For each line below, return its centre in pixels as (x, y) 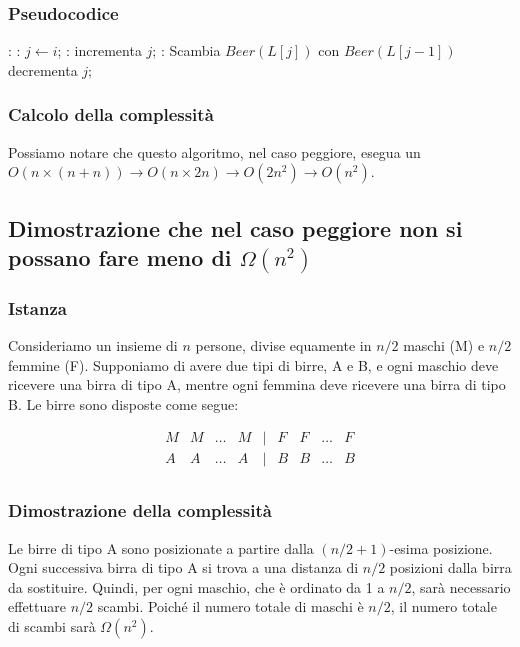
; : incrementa (99, 50)
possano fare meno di (120, 257)
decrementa (43, 69)
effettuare (37, 606)
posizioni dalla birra (450, 567)
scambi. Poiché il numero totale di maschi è (230, 606)
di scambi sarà (52, 626)
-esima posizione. (441, 547)
